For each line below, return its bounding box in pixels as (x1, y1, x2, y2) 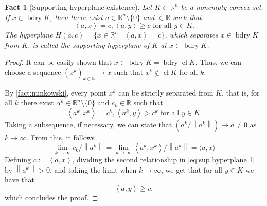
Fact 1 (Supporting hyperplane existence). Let (5, 2, 152, 12)
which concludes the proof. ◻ (5, 192, 98, 202)
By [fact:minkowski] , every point (5, 87, 106, 98)
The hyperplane (5, 29, 53, 40)
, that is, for (221, 87, 260, 98)
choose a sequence (5, 66, 61, 77)
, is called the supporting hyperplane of (28, 39, 150, 50)
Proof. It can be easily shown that (5, 57, 112, 67)
